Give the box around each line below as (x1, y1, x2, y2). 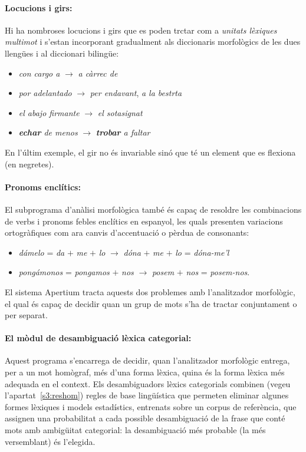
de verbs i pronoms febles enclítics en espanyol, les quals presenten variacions (5, 215, 283, 227)
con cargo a (18, 67, 60, 79)
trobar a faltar (96, 126, 150, 138)
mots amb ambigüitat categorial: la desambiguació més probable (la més (5, 424, 266, 436)
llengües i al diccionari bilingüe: (5, 47, 119, 59)
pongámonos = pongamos (18, 266, 110, 278)
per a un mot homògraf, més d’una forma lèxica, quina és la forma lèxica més (5, 366, 285, 378)
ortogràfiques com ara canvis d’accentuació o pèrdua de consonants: (5, 226, 249, 239)
